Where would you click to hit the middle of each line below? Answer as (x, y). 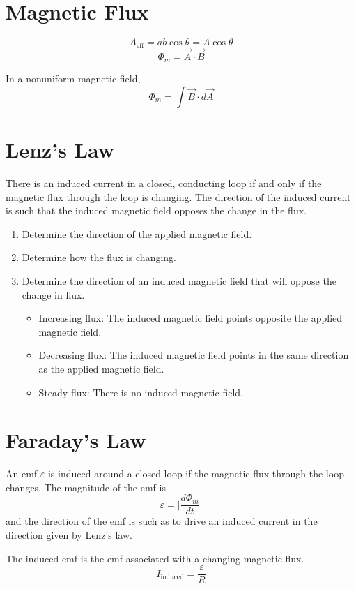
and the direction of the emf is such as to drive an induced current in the (162, 521)
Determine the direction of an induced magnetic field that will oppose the (179, 280)
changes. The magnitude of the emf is (86, 487)
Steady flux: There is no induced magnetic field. (141, 392)
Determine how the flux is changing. (99, 257)
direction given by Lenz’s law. (69, 535)
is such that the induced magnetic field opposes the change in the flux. (156, 210)
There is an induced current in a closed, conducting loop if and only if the (164, 182)
